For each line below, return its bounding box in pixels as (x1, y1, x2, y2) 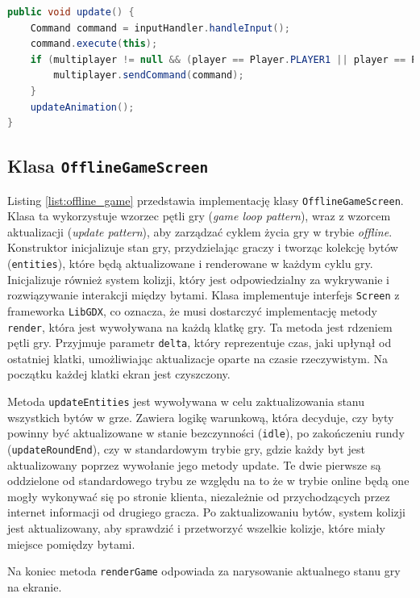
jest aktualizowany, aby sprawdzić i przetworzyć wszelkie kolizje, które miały (7, 519, 385, 536)
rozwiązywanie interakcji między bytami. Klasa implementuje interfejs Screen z (7, 286, 400, 303)
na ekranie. (7, 578, 62, 595)
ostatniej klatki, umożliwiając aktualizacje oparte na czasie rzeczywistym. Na (7, 349, 388, 366)
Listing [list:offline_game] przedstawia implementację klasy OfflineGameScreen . (7, 191, 404, 208)
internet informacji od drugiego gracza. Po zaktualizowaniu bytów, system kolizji (7, 504, 406, 521)
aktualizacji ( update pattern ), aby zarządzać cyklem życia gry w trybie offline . (7, 223, 393, 240)
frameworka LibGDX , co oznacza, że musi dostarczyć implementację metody (7, 302, 377, 319)
